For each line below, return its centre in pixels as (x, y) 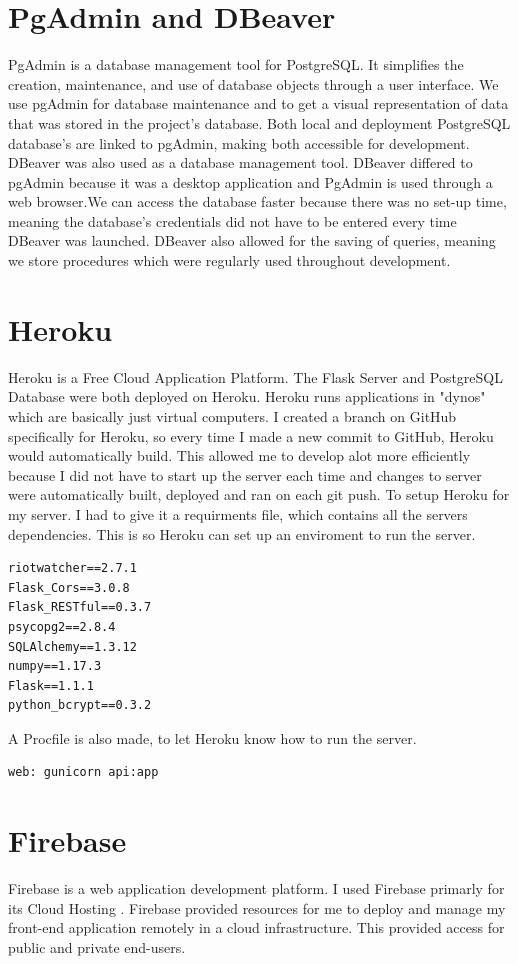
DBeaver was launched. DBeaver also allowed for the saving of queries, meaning (252, 240)
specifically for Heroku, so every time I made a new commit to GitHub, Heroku (251, 435)
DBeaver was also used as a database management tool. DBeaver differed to (240, 162)
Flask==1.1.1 (51, 685)
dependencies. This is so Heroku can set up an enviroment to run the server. (242, 533)
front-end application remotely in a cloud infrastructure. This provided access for (256, 927)
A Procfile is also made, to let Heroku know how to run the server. (212, 737)
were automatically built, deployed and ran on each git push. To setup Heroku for (259, 494)
